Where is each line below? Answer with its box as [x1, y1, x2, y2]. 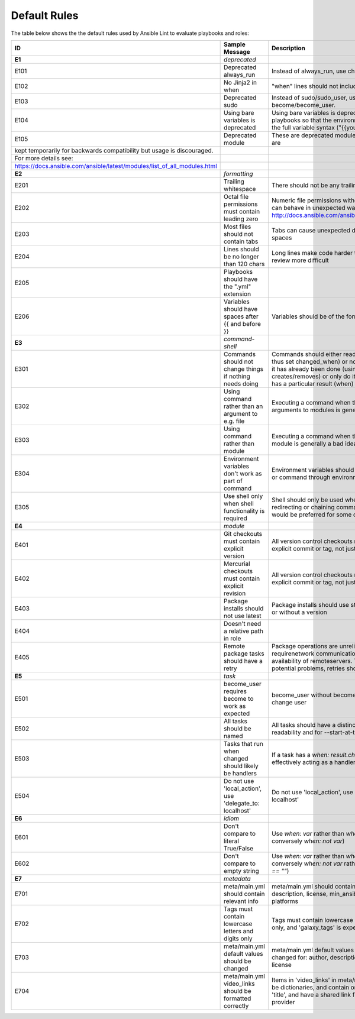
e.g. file [224, 417, 245, 425]
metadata [224, 874, 251, 882]
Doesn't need [224, 619, 262, 627]
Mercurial [224, 559, 251, 568]
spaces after [224, 312, 259, 321]
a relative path [224, 627, 263, 635]
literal [224, 837, 240, 845]
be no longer [224, 252, 260, 260]
